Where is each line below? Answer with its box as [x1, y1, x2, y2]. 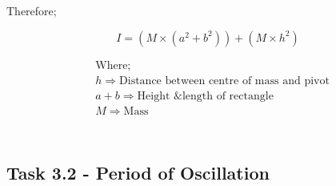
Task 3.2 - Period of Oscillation [6, 160, 270, 184]
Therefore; [6, 2, 57, 18]
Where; [95, 59, 131, 71]
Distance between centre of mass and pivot [119, 75, 330, 87]
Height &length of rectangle [137, 90, 274, 102]
